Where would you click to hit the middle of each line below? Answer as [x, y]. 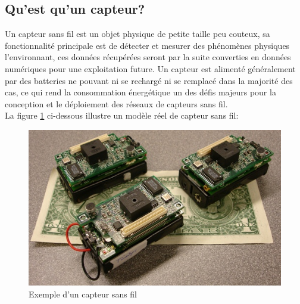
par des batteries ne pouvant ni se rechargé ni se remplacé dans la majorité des [149, 80]
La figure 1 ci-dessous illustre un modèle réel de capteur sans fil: [122, 115]
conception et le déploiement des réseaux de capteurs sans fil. [116, 103]
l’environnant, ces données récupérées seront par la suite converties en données [148, 57]
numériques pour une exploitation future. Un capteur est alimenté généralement [150, 68]
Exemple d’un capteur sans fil [83, 294]
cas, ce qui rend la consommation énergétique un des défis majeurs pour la [140, 92]
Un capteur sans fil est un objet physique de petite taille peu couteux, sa [137, 34]
